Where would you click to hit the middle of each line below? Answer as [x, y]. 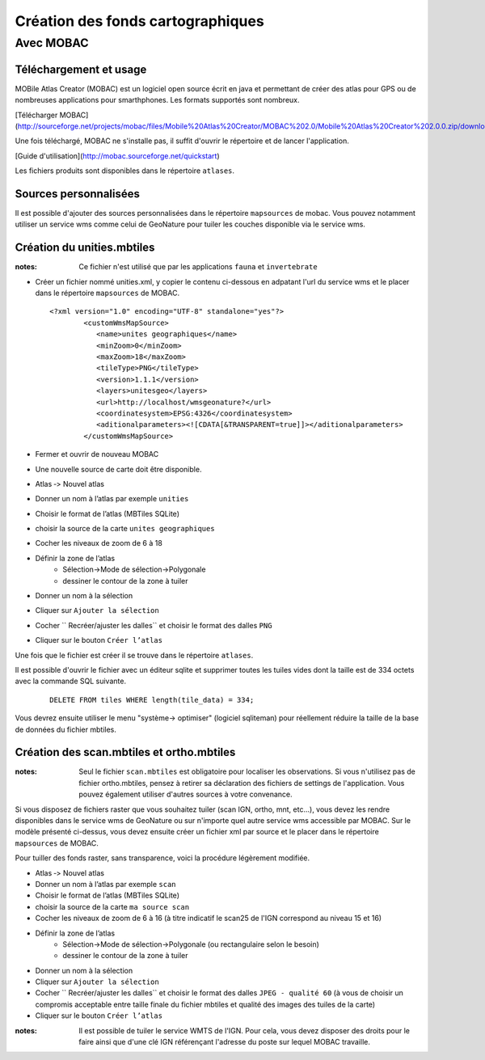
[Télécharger [36, 115]
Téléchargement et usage [81, 69]
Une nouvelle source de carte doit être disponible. [118, 469]
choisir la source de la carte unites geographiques [125, 529]
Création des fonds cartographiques [139, 21]
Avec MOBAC [52, 43]
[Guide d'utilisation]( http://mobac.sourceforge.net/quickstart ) [117, 156]
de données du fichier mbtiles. [66, 729]
